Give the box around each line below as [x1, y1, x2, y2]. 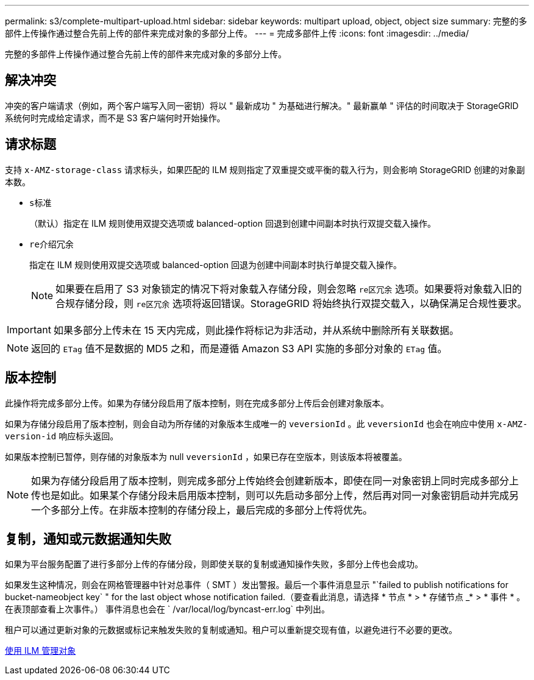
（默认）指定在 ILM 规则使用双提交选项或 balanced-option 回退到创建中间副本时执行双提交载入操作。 [29, 218, 436, 228]
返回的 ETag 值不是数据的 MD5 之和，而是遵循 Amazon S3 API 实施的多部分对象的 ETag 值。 [31, 342, 447, 355]
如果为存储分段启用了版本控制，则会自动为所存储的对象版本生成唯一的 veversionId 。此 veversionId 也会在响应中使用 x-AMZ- [5, 418, 528, 429]
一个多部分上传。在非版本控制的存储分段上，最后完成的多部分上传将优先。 [31, 503, 373, 516]
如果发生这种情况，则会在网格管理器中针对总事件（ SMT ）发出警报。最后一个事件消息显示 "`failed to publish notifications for [5, 579, 508, 590]
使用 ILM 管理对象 [5, 645, 76, 656]
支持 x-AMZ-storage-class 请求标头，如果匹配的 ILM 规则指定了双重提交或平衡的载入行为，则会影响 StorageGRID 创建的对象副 [5, 164, 525, 175]
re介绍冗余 [29, 239, 74, 249]
